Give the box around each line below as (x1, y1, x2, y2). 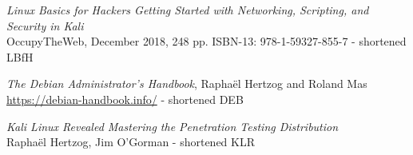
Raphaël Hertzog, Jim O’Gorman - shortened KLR (6, 133, 256, 150)
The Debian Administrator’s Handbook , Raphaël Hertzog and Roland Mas (6, 75, 367, 92)
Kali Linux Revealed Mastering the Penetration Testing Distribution (6, 117, 339, 134)
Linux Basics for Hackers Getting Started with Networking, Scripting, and (6, 2, 369, 18)
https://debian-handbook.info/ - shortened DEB (6, 90, 244, 107)
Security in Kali (6, 17, 84, 34)
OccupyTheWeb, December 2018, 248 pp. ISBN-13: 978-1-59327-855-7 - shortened (6, 33, 407, 50)
